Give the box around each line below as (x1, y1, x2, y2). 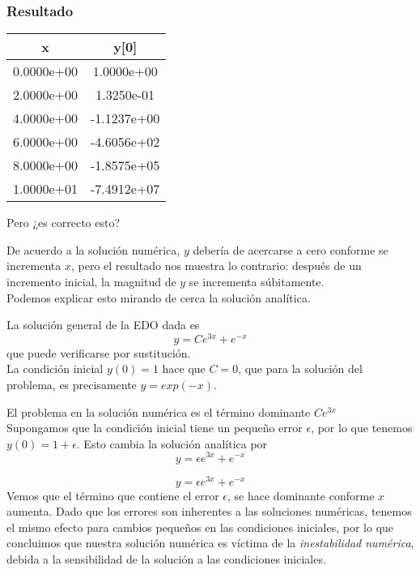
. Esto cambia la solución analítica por (76, 435, 268, 452)
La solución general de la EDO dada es (6, 316, 200, 333)
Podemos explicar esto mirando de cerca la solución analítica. (6, 289, 311, 306)
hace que (162, 360, 206, 377)
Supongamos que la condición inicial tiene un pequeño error (6, 419, 303, 436)
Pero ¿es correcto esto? (6, 214, 121, 231)
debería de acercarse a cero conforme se (193, 241, 388, 258)
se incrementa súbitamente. (189, 273, 325, 289)
